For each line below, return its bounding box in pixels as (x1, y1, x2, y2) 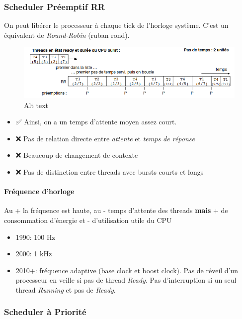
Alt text (24, 100, 48, 110)
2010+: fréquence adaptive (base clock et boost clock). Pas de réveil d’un (15, 265, 239, 275)
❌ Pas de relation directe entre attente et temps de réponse (15, 133, 195, 143)
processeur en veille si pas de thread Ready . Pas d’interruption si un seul (15, 275, 237, 285)
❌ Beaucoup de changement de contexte (15, 150, 138, 160)
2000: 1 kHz (15, 248, 52, 259)
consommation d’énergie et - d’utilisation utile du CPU (4, 214, 172, 225)
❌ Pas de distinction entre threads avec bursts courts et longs (15, 166, 204, 177)
